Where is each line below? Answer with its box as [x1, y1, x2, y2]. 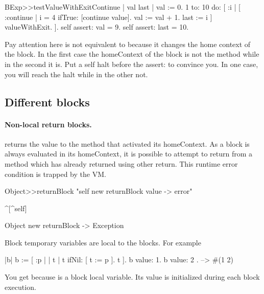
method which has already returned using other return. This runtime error [5, 158, 238, 169]
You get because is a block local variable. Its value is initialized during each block [5, 272, 260, 282]
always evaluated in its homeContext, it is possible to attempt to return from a [5, 148, 253, 159]
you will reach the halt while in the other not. [5, 69, 148, 79]
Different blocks [5, 94, 90, 109]
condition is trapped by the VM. [5, 168, 106, 179]
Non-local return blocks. [5, 119, 92, 129]
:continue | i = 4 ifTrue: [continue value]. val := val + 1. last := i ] [5, 11, 212, 22]
